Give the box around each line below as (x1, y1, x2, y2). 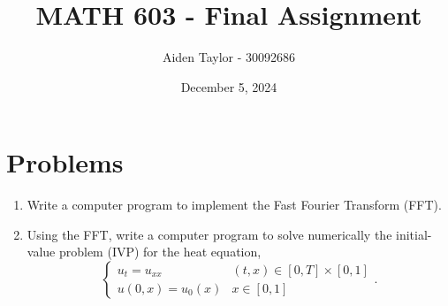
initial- (396, 225, 432, 243)
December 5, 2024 (180, 77, 277, 96)
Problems (6, 144, 124, 180)
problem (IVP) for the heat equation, (58, 242, 262, 261)
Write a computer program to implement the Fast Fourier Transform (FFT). (27, 195, 442, 214)
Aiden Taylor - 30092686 (162, 48, 296, 66)
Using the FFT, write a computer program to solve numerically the (27, 225, 392, 243)
